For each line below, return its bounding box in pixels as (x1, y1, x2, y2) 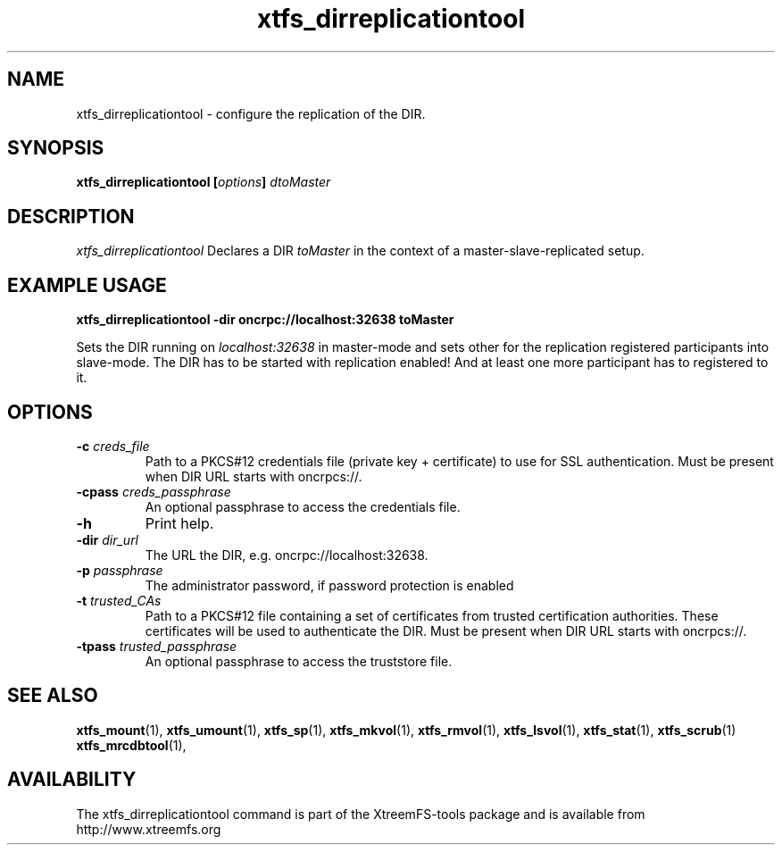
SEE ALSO (7, 684, 98, 707)
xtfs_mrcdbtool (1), (76, 737, 187, 753)
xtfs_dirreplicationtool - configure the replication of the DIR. (76, 105, 426, 121)
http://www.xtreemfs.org (76, 821, 221, 837)
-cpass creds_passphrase (76, 483, 231, 499)
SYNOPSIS (7, 137, 104, 160)
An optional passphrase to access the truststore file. (145, 653, 453, 669)
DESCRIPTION (7, 205, 135, 228)
